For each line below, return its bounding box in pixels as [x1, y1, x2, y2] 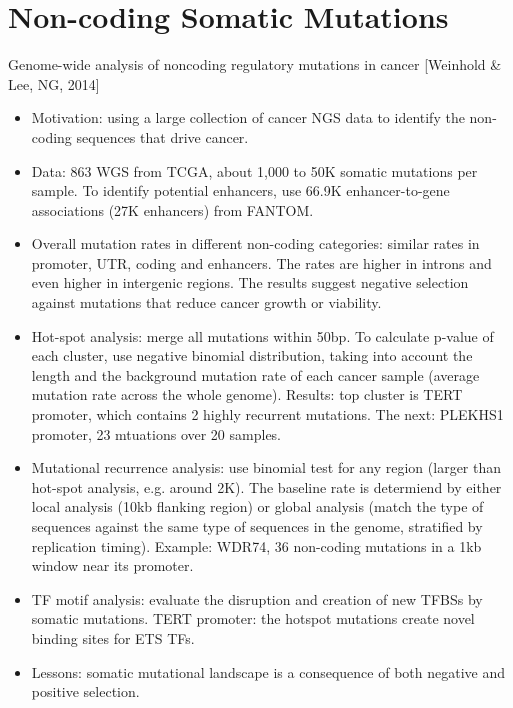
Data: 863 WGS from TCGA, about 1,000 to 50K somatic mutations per [31, 160, 478, 181]
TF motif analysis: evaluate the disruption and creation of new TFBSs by [31, 588, 483, 609]
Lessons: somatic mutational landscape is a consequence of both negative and [31, 661, 505, 682]
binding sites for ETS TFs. [31, 627, 195, 648]
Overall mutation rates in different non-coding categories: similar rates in [31, 233, 480, 254]
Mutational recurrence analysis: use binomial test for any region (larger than [31, 457, 502, 478]
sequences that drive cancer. [76, 126, 249, 147]
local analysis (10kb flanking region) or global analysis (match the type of [31, 496, 484, 517]
